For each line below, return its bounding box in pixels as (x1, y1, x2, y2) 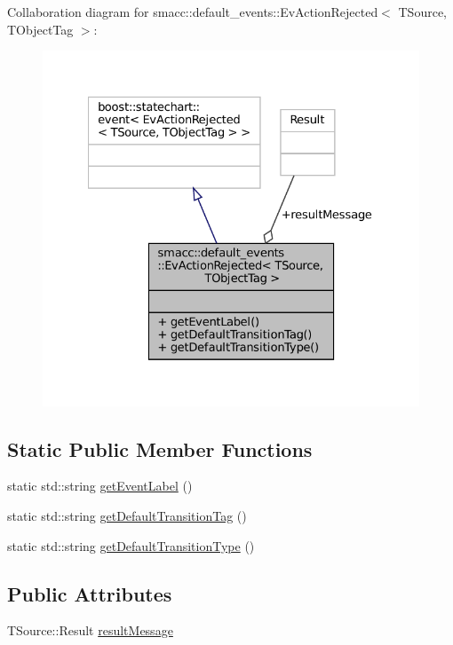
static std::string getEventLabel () (7, 476, 193, 495)
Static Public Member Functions (7, 435, 313, 462)
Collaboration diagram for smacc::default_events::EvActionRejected (7, 3, 378, 20)
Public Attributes (7, 579, 172, 607)
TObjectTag (7, 20, 74, 38)
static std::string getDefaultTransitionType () (7, 536, 255, 555)
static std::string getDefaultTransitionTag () (7, 506, 247, 524)
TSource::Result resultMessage (7, 621, 173, 640)
